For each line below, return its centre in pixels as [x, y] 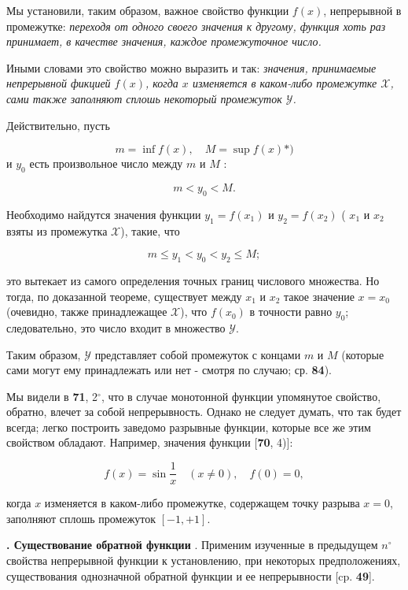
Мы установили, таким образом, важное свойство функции [148, 10]
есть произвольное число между [106, 163]
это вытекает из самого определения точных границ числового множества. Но [193, 280]
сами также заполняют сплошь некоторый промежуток [144, 98]
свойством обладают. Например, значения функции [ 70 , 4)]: [150, 442]
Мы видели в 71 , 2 [52, 396]
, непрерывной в [362, 10]
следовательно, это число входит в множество [116, 327]
